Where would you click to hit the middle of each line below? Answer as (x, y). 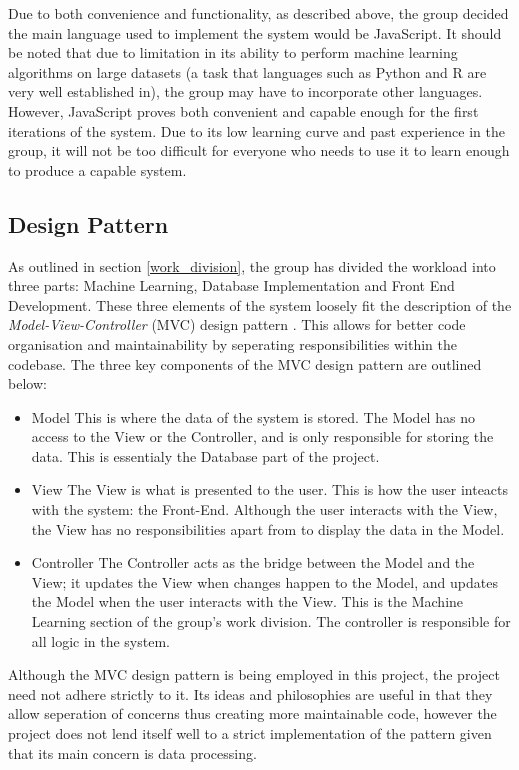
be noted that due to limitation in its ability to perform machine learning (233, 52)
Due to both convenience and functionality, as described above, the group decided (258, 13)
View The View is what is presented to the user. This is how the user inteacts (270, 489)
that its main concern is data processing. (132, 752)
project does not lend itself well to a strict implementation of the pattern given (250, 733)
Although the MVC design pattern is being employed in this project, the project (254, 674)
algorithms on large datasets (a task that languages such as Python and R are (247, 71)
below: (27, 383)
